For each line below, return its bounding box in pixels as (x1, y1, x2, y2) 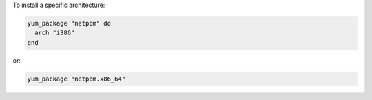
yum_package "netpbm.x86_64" (27, 74, 126, 83)
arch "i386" (34, 29, 75, 37)
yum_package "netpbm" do (27, 19, 112, 27)
